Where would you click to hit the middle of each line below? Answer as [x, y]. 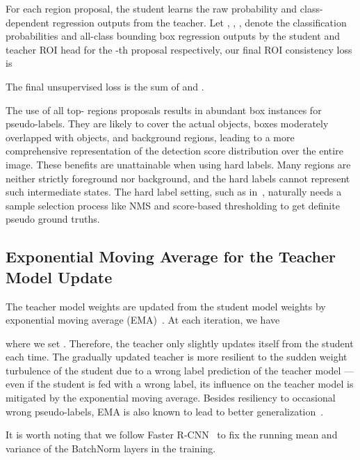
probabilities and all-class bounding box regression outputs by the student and [173, 36]
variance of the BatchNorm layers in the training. [111, 448]
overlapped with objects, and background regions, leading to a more [150, 137]
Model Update [59, 277]
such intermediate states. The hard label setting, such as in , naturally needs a [174, 192]
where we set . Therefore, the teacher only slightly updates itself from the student [180, 343]
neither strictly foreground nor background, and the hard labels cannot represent [178, 178]
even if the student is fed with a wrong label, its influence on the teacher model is [180, 384]
